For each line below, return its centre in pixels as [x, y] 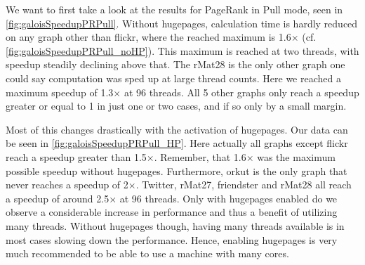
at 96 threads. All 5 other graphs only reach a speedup [241, 92]
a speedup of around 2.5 [58, 198]
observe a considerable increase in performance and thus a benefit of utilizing [172, 212]
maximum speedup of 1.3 [60, 92]
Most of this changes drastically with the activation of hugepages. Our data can [177, 129]
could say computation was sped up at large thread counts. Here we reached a [173, 78]
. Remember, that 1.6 [200, 156]
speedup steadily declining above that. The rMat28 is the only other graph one [175, 64]
